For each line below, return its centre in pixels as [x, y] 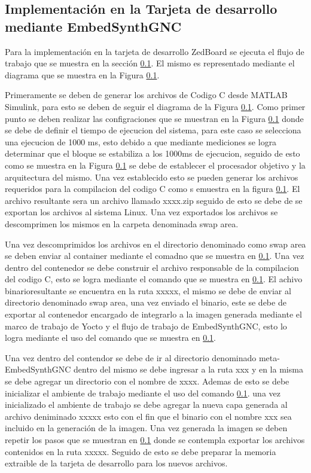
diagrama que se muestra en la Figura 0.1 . [82, 74]
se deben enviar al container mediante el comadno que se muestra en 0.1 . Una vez [155, 256]
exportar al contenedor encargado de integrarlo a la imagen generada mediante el [153, 314]
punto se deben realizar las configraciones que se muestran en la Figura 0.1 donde [154, 118]
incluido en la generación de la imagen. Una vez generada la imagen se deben [146, 428]
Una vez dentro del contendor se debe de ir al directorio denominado [131, 357]
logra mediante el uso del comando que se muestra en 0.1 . [111, 338]
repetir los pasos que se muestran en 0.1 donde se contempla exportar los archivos [155, 440]
